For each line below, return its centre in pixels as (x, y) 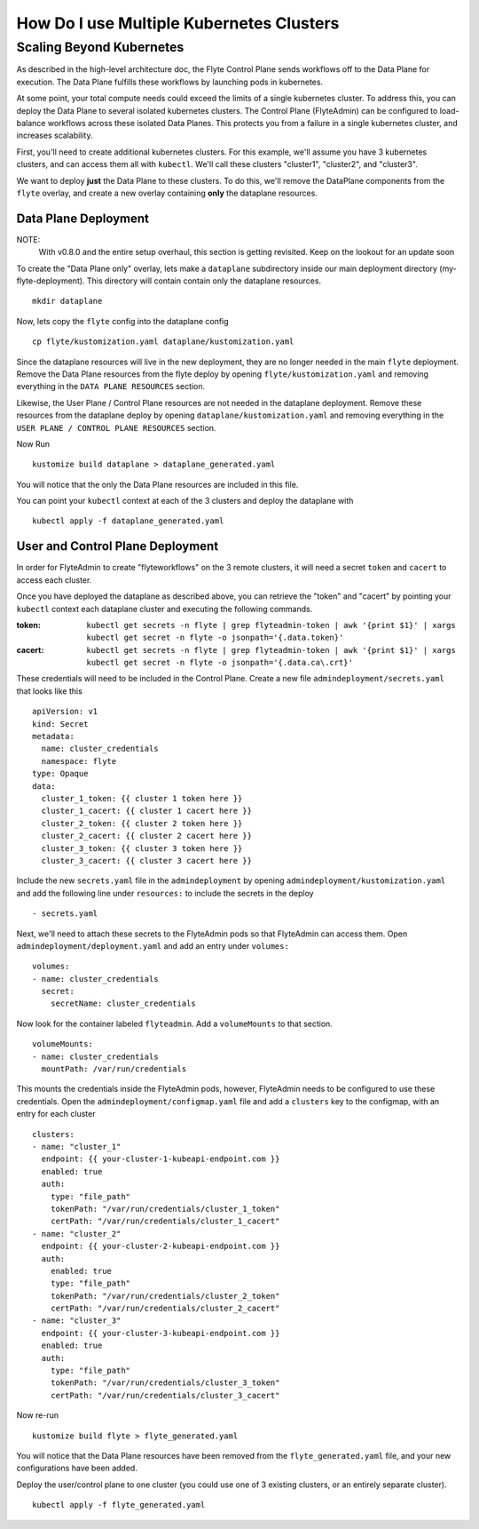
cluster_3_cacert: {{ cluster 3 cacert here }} (147, 860)
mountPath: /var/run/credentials (114, 1069)
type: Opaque (60, 774)
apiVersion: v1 (65, 712)
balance (31, 123)
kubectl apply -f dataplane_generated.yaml (128, 521)
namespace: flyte (79, 761)
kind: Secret (60, 724)
